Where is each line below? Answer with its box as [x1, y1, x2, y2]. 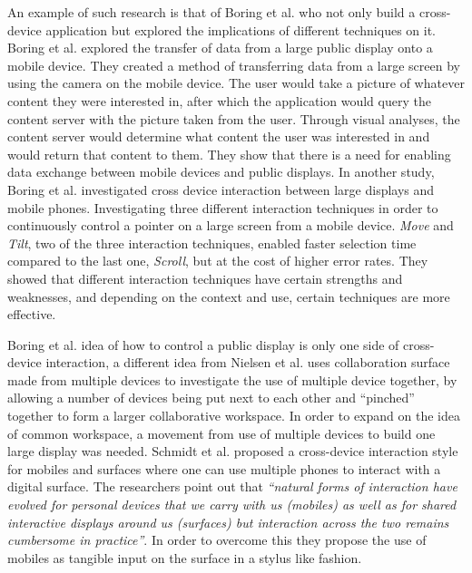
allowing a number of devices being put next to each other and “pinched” [7, 388, 415, 407]
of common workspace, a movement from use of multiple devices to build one [7, 423, 436, 442]
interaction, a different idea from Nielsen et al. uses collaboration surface [45, 353, 450, 372]
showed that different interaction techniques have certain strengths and [7, 268, 403, 287]
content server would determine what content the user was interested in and [7, 127, 430, 146]
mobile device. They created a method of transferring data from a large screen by [7, 55, 460, 74]
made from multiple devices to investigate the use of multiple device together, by [7, 370, 457, 389]
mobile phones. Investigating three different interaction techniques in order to [7, 198, 438, 217]
